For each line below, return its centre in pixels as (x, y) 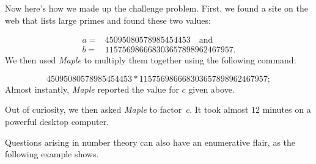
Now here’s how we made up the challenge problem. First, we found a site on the (156, 8)
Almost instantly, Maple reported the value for (92, 89)
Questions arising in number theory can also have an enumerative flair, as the (150, 142)
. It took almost (219, 109)
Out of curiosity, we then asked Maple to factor (94, 109)
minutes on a (287, 109)
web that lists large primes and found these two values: (108, 20)
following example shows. (52, 154)
